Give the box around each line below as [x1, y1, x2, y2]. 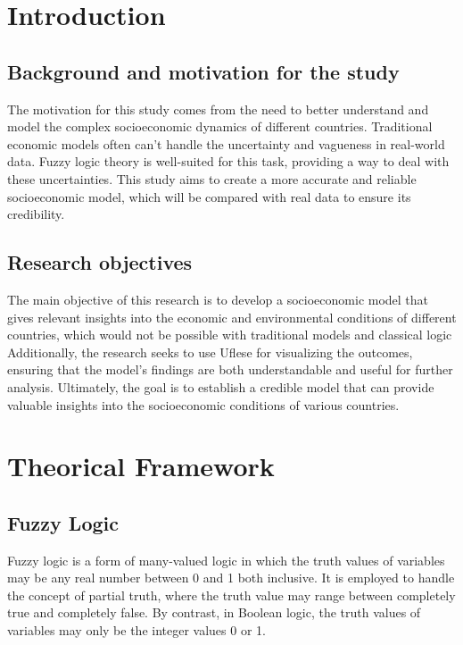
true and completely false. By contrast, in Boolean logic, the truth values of [7, 603, 421, 622]
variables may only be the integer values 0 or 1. [7, 621, 266, 640]
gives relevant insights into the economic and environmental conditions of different [7, 307, 457, 326]
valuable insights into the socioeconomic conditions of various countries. [7, 395, 400, 414]
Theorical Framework [7, 448, 275, 484]
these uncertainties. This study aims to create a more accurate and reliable [7, 169, 417, 188]
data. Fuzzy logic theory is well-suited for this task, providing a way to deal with [7, 152, 450, 171]
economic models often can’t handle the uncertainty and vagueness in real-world [7, 134, 445, 153]
